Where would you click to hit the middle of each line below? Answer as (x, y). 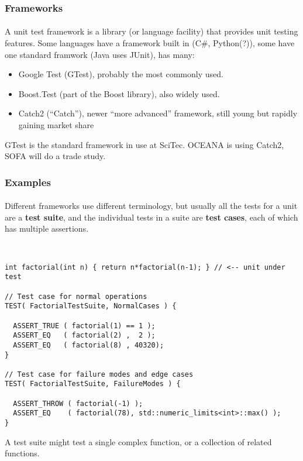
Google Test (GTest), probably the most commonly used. (121, 74)
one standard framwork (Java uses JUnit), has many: (100, 54)
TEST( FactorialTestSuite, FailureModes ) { (93, 384)
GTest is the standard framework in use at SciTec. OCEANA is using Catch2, (144, 144)
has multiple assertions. (47, 228)
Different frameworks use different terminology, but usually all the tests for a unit (151, 206)
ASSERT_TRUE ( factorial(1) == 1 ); (84, 326)
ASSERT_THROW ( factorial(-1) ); (78, 403)
